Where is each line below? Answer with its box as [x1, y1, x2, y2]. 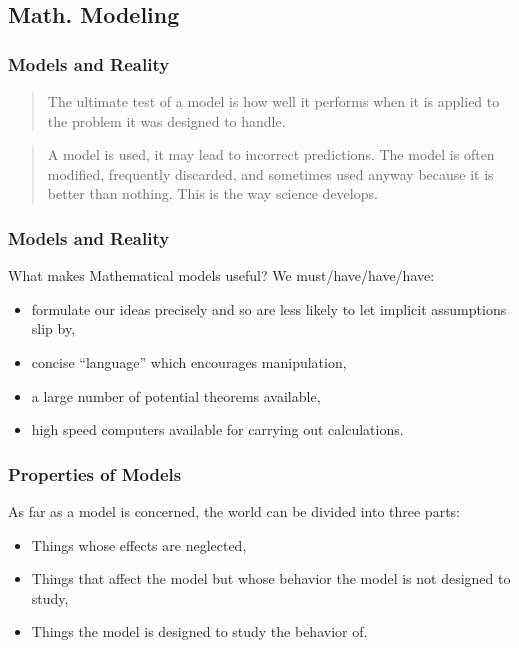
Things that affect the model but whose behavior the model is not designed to [31, 568, 511, 589]
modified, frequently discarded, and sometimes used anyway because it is [47, 163, 494, 184]
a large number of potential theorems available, [31, 385, 321, 406]
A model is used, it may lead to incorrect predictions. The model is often [47, 144, 495, 165]
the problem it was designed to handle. [47, 110, 286, 131]
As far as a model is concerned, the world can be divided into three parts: [8, 500, 460, 521]
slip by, [31, 318, 76, 339]
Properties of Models [8, 461, 182, 486]
